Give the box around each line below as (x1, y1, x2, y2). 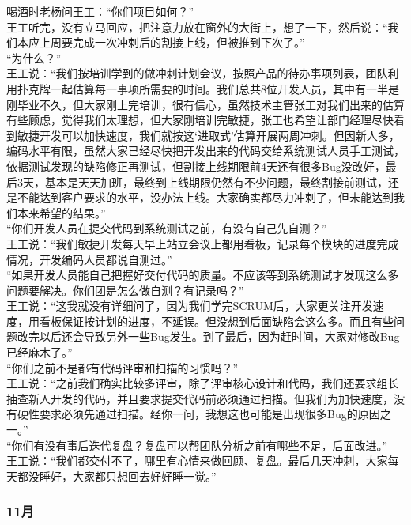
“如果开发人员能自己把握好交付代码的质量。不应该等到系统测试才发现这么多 (6, 266, 399, 283)
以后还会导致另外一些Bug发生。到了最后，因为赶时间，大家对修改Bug (39, 328, 400, 345)
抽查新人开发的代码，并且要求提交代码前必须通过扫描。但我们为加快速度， (6, 390, 394, 406)
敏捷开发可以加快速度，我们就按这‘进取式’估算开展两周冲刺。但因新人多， (17, 127, 400, 143)
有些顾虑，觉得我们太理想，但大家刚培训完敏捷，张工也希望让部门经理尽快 (6, 111, 394, 128)
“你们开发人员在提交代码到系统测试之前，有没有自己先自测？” (6, 220, 327, 236)
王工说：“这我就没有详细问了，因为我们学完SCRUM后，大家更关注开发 (6, 297, 373, 314)
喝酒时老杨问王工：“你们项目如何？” (6, 3, 194, 19)
